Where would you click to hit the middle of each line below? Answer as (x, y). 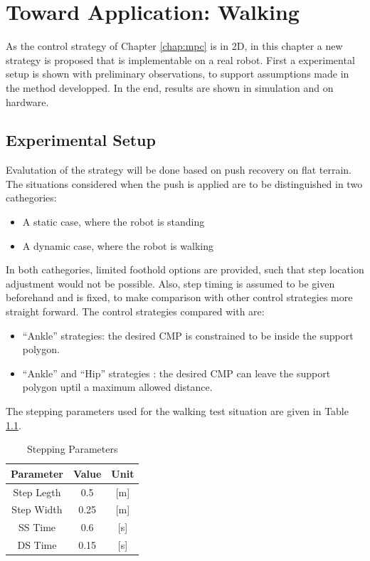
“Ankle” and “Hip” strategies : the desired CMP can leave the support (176, 373)
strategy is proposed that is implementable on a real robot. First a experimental (180, 59)
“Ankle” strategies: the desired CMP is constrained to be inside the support (188, 335)
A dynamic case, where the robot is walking (118, 245)
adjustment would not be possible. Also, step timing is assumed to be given (170, 283)
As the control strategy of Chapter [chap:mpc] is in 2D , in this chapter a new (174, 46)
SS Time (37, 527)
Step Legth (37, 492)
